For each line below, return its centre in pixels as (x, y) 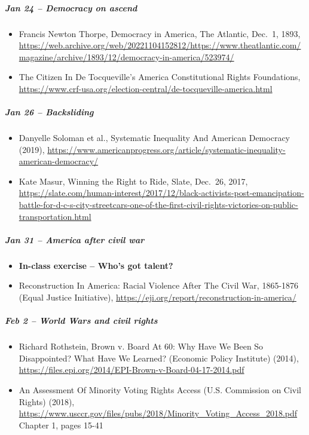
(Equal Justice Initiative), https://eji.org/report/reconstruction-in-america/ (157, 297)
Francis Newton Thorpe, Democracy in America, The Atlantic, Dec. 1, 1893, (160, 33)
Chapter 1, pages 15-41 (61, 425)
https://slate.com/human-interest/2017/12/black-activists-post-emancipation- (161, 193)
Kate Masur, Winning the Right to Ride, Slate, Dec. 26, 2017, (133, 181)
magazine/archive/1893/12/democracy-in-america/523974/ (126, 56)
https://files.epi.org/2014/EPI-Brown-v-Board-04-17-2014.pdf (131, 370)
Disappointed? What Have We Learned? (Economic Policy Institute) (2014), (159, 358)
